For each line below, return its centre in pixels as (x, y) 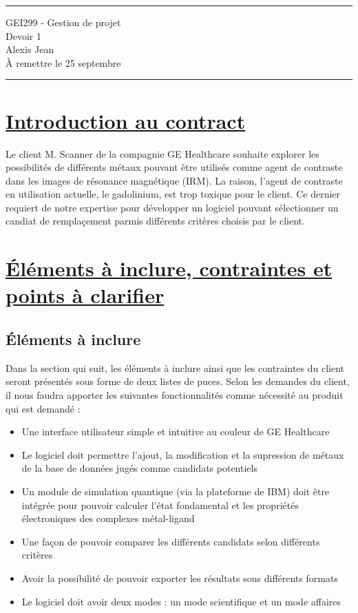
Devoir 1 (23, 35)
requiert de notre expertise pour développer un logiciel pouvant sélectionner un (172, 207)
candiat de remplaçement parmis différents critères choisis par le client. (155, 221)
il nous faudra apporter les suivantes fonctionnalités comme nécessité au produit (175, 395)
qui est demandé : (43, 408)
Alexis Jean (30, 49)
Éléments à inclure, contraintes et (169, 268)
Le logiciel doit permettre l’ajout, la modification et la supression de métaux (183, 454)
